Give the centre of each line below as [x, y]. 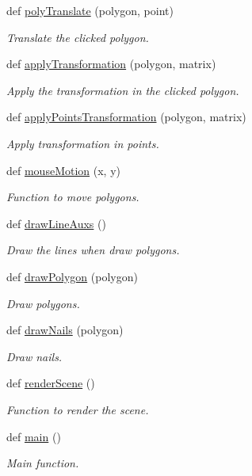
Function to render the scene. [78, 409]
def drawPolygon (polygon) [72, 276]
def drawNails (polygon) [65, 330]
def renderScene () [51, 383]
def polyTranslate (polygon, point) [90, 10]
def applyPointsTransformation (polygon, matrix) [126, 117]
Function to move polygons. [73, 197]
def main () [34, 436]
